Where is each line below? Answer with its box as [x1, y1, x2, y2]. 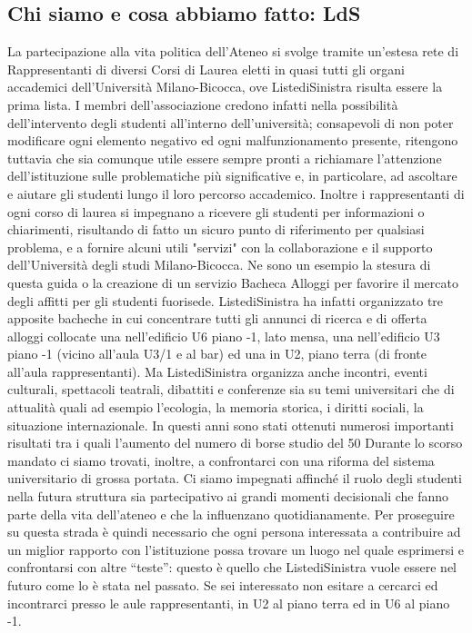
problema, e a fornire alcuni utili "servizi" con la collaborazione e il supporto [7, 237, 433, 256]
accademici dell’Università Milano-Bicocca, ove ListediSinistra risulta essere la [7, 77, 443, 96]
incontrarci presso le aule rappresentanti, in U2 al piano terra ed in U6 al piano [7, 593, 450, 612]
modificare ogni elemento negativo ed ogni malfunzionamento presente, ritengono [7, 131, 458, 150]
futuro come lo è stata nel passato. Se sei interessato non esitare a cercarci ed [7, 576, 438, 595]
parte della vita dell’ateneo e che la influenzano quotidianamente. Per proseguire [7, 504, 455, 523]
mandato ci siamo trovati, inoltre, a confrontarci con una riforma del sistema [7, 450, 435, 470]
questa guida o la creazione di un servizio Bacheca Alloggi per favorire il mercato [7, 272, 458, 292]
